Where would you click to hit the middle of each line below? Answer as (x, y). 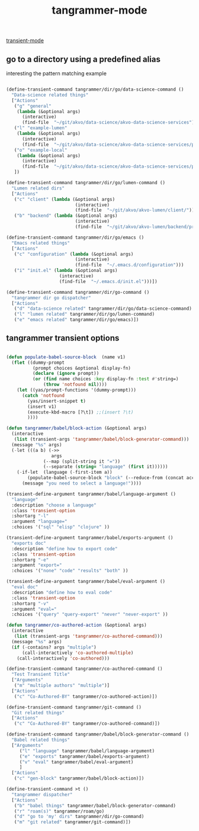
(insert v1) (42, 406)
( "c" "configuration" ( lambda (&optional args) (74, 254)
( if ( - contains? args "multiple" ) (54, 647)
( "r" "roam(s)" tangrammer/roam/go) (59, 811)
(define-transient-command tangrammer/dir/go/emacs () (75, 238)
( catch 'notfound (43, 395)
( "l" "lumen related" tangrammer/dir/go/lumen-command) (84, 315)
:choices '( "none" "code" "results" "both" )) (70, 571)
